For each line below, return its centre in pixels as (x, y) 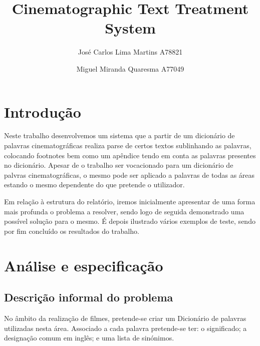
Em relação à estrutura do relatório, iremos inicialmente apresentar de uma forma (130, 201)
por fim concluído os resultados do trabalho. (72, 231)
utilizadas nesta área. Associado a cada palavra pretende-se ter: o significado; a (125, 328)
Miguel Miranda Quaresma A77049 (130, 68)
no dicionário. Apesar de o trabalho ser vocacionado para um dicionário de (119, 165)
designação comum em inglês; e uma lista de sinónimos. (89, 338)
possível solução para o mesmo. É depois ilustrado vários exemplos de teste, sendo (130, 221)
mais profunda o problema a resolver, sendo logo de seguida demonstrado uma (124, 211)
